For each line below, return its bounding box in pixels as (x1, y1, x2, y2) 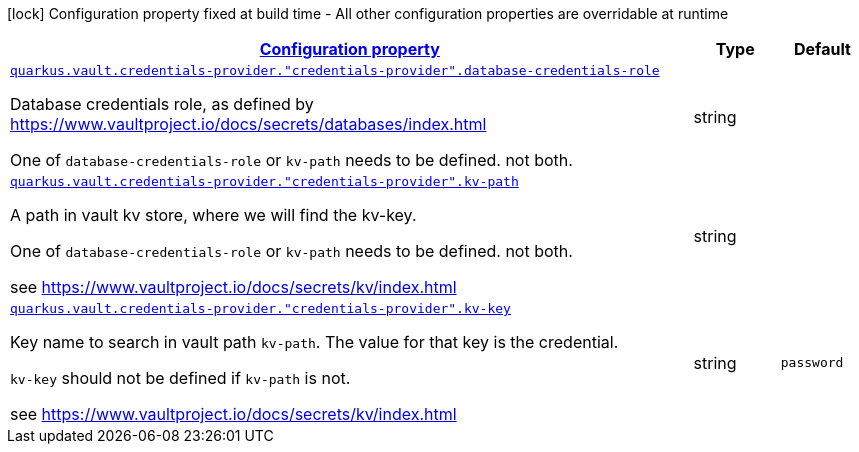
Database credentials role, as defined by (10, 94, 314, 114)
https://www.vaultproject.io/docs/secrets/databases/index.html (10, 114, 487, 134)
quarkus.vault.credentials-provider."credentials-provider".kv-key (10, 301, 511, 316)
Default (793, 39, 851, 59)
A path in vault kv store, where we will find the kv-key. (10, 205, 417, 225)
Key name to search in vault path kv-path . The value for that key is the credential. (10, 332, 619, 352)
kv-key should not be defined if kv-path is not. (10, 368, 351, 388)
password (780, 355, 844, 370)
